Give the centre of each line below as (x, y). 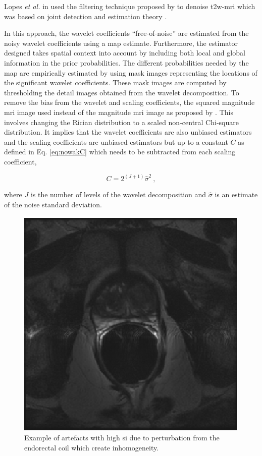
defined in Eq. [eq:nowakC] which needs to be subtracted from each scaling (120, 152)
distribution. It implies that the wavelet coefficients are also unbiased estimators (128, 132)
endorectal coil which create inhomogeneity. (92, 447)
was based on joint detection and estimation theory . (86, 16)
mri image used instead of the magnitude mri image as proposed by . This (119, 112)
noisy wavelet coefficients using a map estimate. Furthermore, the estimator (121, 43)
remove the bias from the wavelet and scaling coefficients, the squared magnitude (129, 102)
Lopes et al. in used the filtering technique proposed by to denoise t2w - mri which (130, 6)
